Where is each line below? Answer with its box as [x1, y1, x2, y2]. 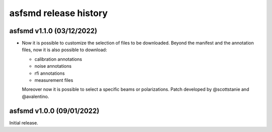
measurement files [34, 77, 74, 83]
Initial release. [9, 119, 38, 125]
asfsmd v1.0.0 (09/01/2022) [9, 106, 100, 115]
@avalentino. [22, 93, 49, 99]
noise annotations [34, 63, 72, 69]
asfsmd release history [9, 8, 108, 19]
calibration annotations [34, 56, 83, 62]
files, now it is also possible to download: [22, 47, 107, 53]
